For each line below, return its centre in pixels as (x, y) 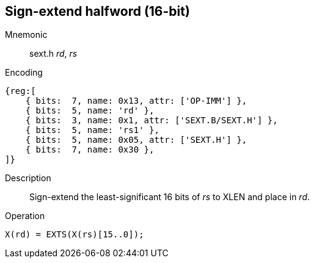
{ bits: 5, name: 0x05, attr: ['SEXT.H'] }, (136, 140)
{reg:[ (20, 91)
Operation (25, 216)
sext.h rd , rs (53, 54)
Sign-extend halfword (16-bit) (97, 11)
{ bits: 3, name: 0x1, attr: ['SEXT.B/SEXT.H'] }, (152, 121)
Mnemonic (26, 35)
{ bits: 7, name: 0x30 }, (90, 150)
